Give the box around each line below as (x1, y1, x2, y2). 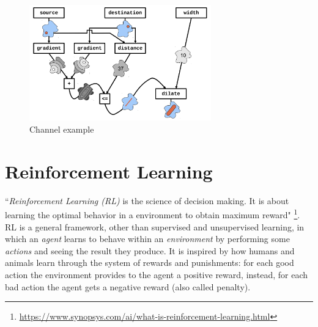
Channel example (29, 123, 94, 136)
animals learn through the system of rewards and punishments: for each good (5, 256, 294, 269)
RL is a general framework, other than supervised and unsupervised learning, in (5, 220, 305, 233)
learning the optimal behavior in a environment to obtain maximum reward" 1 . (5, 207, 300, 221)
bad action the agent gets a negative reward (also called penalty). (5, 280, 251, 293)
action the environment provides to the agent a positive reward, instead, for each (5, 268, 308, 281)
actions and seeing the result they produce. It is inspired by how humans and (5, 244, 295, 257)
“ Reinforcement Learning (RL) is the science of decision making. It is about (5, 194, 289, 207)
